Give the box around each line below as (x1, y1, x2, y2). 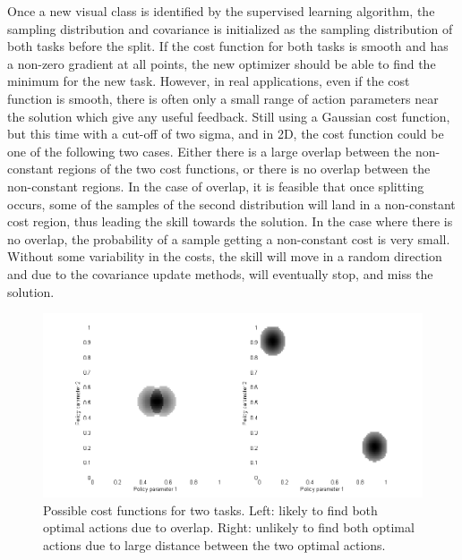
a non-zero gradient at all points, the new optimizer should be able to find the (7, 54, 436, 72)
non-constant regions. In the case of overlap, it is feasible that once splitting (7, 176, 424, 195)
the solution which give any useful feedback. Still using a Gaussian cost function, (7, 106, 450, 125)
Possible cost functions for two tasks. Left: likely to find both (43, 500, 378, 519)
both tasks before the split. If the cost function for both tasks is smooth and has (7, 37, 449, 55)
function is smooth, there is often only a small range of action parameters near (7, 89, 439, 107)
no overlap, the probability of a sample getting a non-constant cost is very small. (7, 229, 450, 248)
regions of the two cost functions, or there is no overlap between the (57, 159, 431, 178)
